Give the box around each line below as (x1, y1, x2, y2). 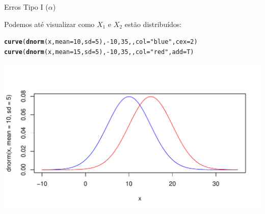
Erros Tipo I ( (4, 2, 48, 12)
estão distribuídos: (124, 18, 182, 29)
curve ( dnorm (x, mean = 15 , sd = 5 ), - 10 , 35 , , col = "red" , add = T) (4, 48, 194, 56)
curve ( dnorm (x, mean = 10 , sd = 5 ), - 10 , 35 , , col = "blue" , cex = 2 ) (4, 38, 198, 46)
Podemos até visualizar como (4, 18, 95, 29)
